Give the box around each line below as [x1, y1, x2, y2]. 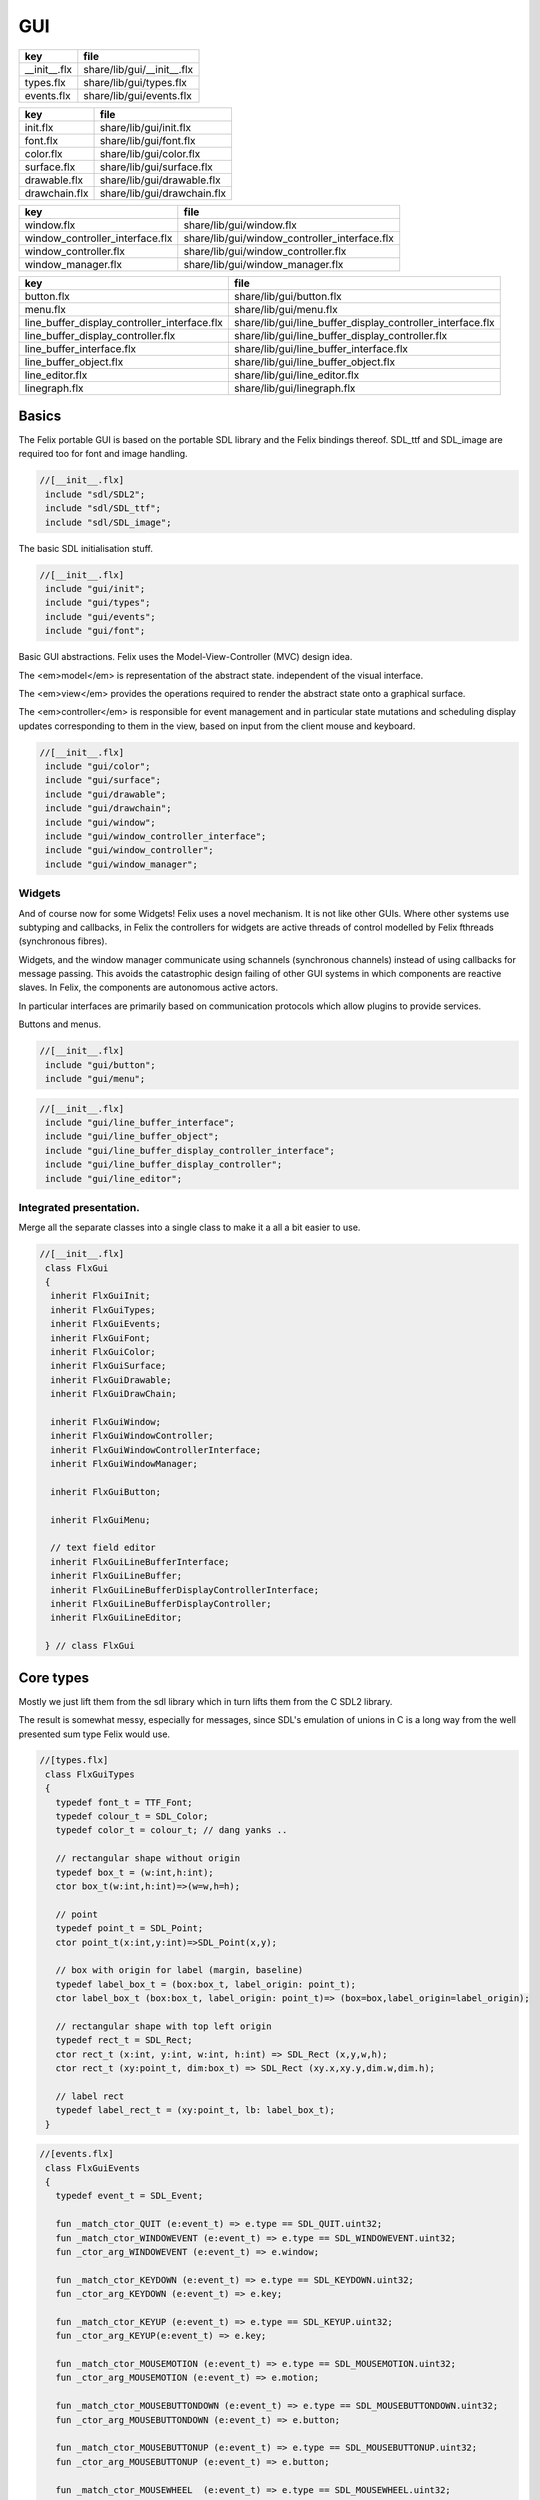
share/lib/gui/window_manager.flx [183, 257, 344, 271]
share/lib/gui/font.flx [99, 133, 196, 147]
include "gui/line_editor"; [45, 1173, 183, 1184]
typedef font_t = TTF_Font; [55, 1796, 194, 1808]
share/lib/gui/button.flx [233, 289, 342, 303]
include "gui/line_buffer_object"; [45, 1131, 220, 1142]
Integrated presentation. [18, 1200, 140, 1214]
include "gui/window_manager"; [45, 858, 199, 870]
